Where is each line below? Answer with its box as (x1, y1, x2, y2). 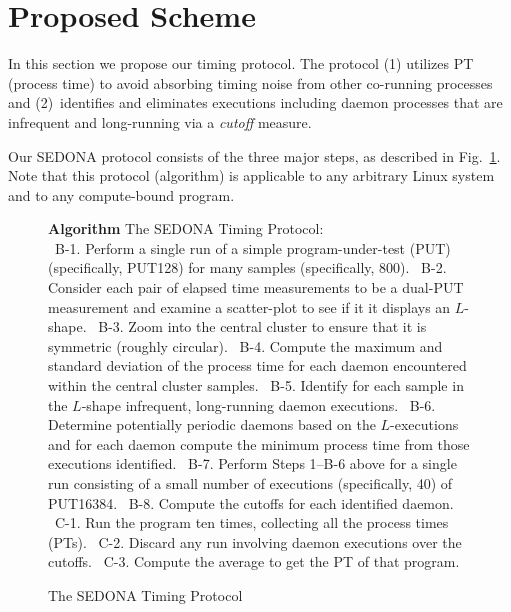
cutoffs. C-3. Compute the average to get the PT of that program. (48, 551, 460, 572)
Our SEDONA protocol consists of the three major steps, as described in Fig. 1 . (8, 145, 501, 166)
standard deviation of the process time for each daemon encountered (48, 355, 467, 376)
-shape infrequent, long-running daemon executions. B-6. (81, 394, 436, 415)
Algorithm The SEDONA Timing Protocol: (48, 218, 324, 239)
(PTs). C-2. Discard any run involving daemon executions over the (48, 531, 462, 552)
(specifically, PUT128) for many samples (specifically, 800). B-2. (48, 257, 447, 278)
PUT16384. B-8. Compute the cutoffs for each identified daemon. (48, 492, 454, 513)
